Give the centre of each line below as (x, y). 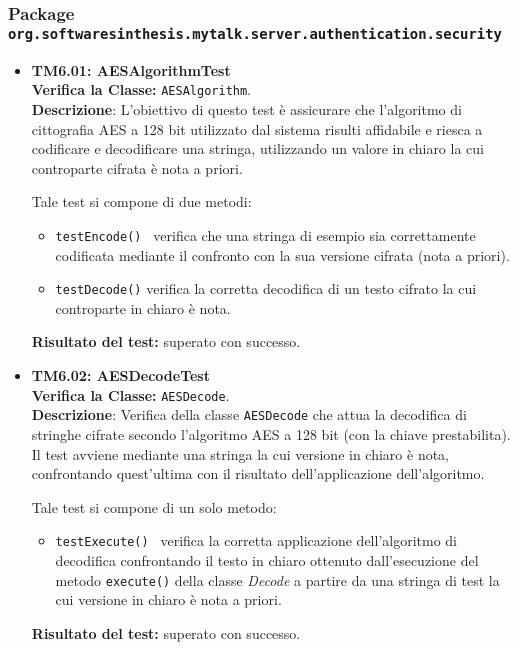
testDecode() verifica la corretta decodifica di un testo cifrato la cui (266, 288)
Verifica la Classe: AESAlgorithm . (141, 89)
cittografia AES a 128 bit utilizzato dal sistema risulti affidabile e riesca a (257, 128)
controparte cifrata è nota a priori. (137, 167)
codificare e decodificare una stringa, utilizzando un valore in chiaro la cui (257, 148)
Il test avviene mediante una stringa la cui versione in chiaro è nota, (240, 453)
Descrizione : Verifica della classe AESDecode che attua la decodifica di (249, 414)
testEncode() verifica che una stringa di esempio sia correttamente (265, 234)
